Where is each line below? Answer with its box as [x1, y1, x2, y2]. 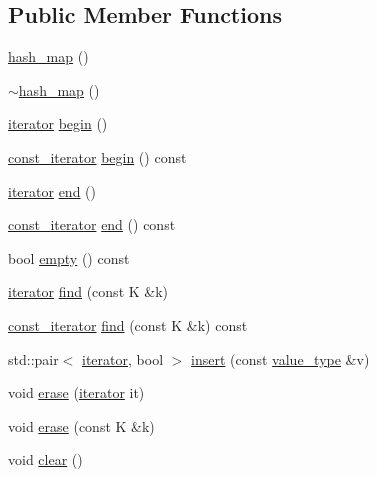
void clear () [8, 449, 83, 470]
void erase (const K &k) [8, 415, 155, 436]
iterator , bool [82, 348, 164, 369]
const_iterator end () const [8, 214, 176, 235]
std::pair [8, 348, 59, 369]
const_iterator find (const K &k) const [8, 314, 248, 335]
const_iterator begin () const [8, 146, 187, 167]
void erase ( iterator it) [8, 382, 145, 403]
